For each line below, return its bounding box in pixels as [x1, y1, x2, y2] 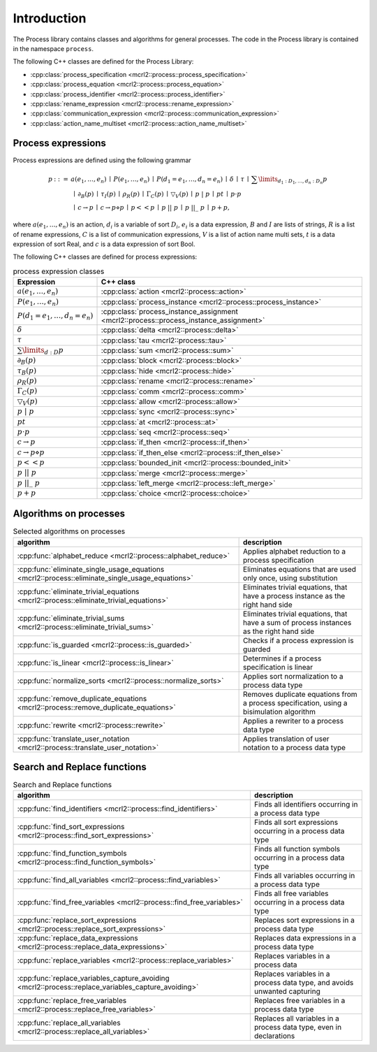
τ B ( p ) [17, 366, 37, 377]
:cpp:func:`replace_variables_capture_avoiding [17, 974, 170, 983]
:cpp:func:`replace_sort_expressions [17, 916, 137, 925]
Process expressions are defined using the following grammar [13, 156, 191, 164]
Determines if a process [243, 654, 322, 663]
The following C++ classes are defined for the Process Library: [13, 57, 194, 66]
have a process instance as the [243, 591, 346, 600]
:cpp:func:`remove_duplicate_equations [17, 693, 147, 703]
